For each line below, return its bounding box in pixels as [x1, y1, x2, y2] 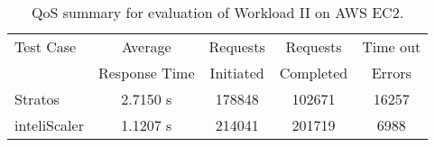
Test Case [14, 36, 77, 57]
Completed [279, 62, 348, 83]
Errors [371, 62, 412, 83]
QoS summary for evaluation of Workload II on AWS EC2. [32, 2, 404, 23]
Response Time [97, 62, 195, 83]
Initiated [209, 62, 264, 83]
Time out [362, 36, 421, 57]
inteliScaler [14, 115, 84, 135]
